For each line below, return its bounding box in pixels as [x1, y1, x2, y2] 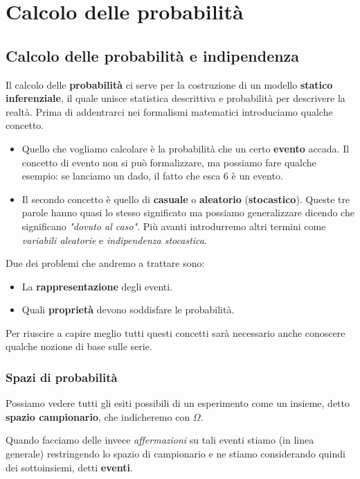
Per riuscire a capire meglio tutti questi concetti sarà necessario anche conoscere [6, 325, 345, 340]
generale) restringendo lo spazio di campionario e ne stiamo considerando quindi [6, 446, 345, 461]
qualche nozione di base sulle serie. [6, 339, 152, 354]
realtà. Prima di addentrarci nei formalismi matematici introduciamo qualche [6, 104, 333, 119]
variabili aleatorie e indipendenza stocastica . [21, 232, 207, 247]
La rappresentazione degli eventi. [21, 279, 173, 293]
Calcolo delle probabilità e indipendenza [6, 44, 300, 66]
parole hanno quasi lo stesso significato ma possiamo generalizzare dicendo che [21, 205, 354, 220]
